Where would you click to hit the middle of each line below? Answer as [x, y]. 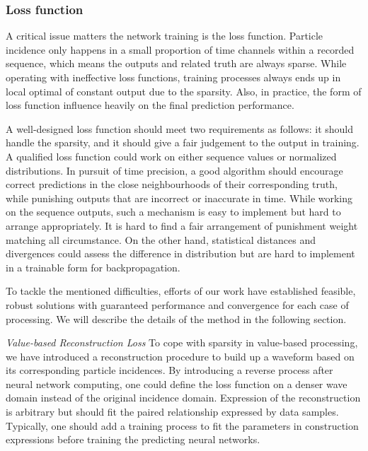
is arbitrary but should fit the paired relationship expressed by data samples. [172, 412]
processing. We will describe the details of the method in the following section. [176, 318]
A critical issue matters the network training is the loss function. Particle [165, 36]
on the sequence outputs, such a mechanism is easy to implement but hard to [173, 212]
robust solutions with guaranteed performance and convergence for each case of [177, 304]
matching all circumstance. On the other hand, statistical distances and [161, 239]
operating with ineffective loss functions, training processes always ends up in [173, 77]
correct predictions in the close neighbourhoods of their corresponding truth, [172, 184]
